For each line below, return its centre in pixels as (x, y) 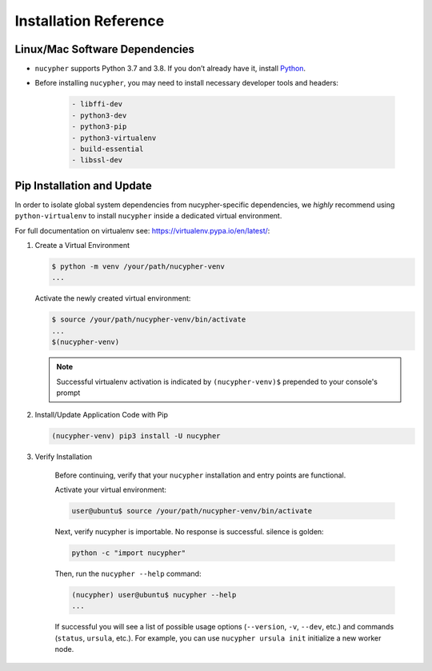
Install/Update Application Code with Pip (101, 415)
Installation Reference (90, 21)
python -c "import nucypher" (129, 553)
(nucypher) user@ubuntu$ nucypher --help (154, 595)
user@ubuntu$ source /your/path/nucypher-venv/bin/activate (192, 511)
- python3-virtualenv (114, 138)
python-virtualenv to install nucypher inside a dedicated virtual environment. (148, 216)
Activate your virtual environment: (111, 490)
